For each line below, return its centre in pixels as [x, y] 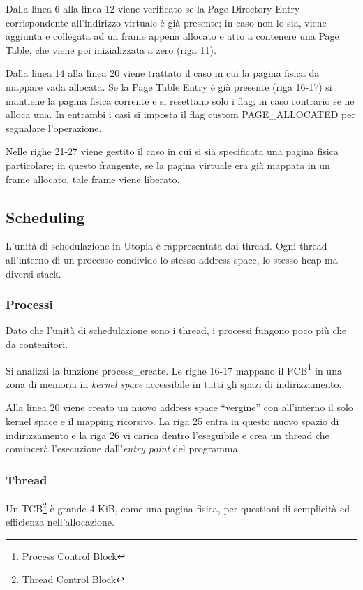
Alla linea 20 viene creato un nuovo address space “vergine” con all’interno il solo [179, 407]
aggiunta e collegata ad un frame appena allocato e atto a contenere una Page [172, 36]
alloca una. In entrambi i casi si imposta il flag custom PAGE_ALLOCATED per [180, 114]
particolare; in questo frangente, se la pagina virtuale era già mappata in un [168, 165]
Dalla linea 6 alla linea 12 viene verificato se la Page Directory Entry [153, 8]
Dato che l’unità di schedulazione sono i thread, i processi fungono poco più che [176, 330]
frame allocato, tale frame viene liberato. [93, 179]
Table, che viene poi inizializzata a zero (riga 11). [111, 49]
